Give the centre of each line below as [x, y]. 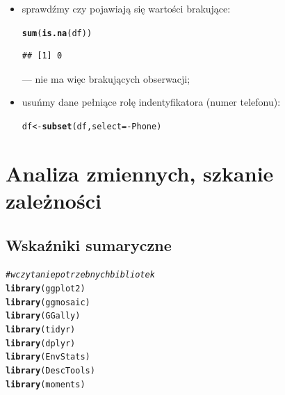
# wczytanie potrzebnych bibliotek [80, 275]
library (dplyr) [41, 343]
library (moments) [46, 384]
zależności [54, 201]
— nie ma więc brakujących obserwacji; [106, 78]
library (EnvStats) [48, 357]
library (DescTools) [50, 371]
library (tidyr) [41, 330]
